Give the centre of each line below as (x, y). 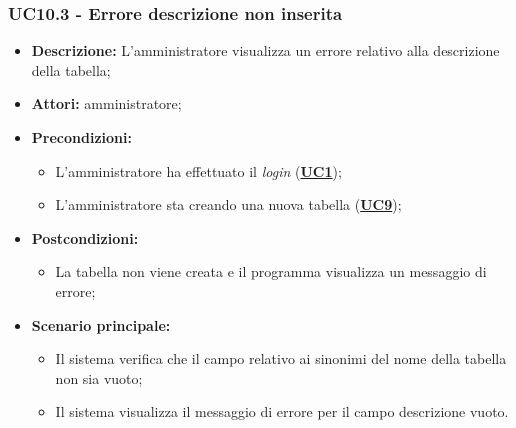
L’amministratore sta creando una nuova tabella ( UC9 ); (228, 204)
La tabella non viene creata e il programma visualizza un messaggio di (271, 271)
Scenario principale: (101, 324)
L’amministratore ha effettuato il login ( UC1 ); (198, 170)
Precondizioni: (81, 137)
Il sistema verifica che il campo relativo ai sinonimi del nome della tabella (281, 358)
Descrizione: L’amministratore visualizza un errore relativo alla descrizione (265, 50)
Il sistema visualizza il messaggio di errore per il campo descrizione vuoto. (282, 411)
